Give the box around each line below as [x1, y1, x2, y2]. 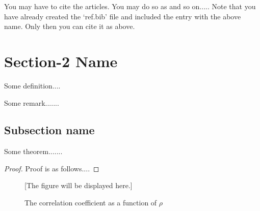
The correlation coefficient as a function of [24, 197, 157, 208]
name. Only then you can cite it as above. [4, 21, 135, 32]
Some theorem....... [4, 146, 63, 157]
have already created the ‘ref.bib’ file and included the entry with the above [4, 11, 241, 21]
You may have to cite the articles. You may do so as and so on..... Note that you [4, 1, 256, 11]
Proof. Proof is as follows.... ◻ [4, 163, 99, 173]
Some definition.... [4, 80, 61, 91]
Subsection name [4, 122, 95, 138]
